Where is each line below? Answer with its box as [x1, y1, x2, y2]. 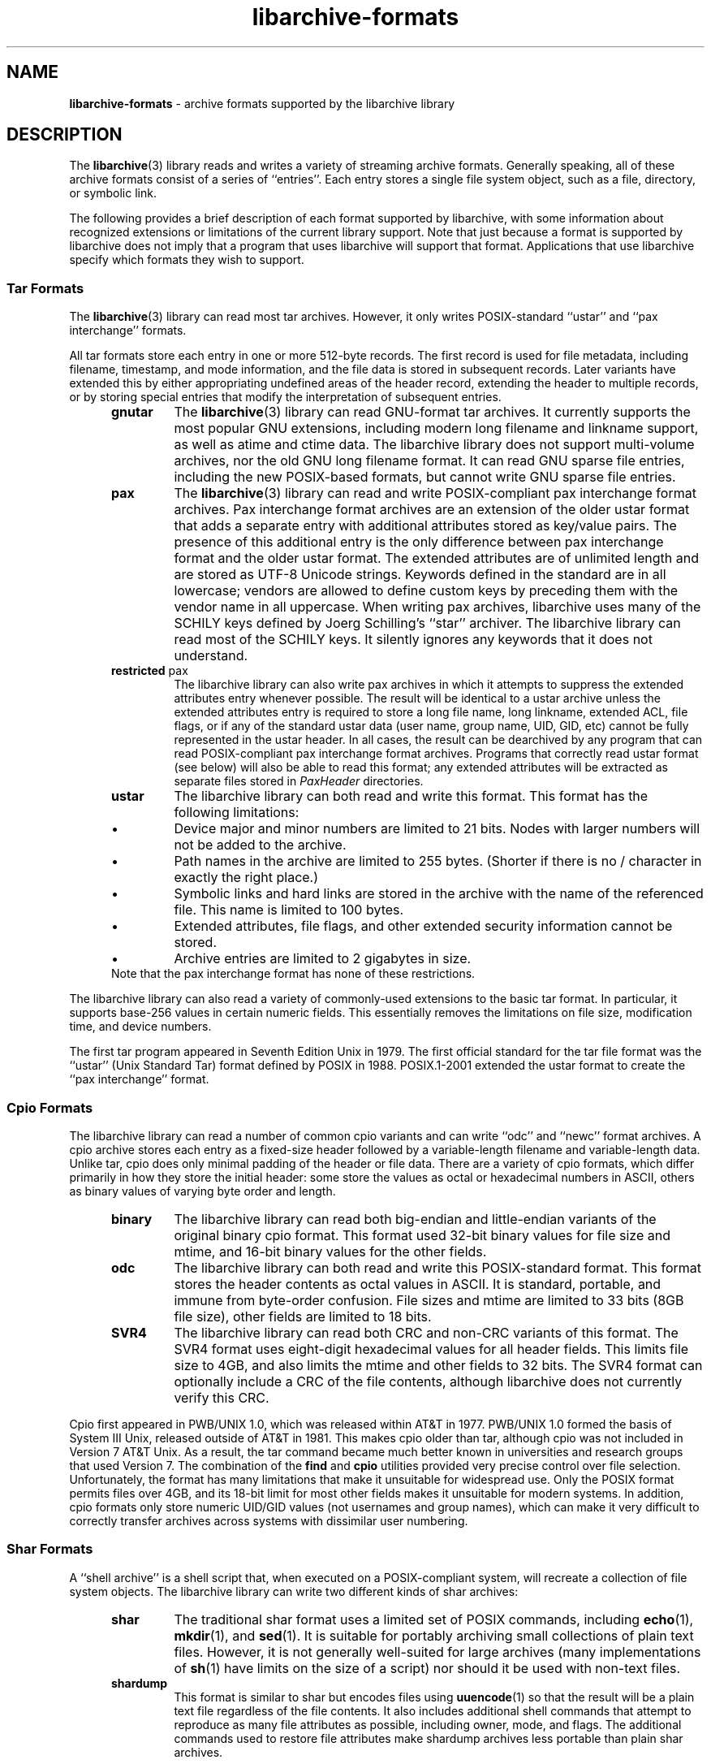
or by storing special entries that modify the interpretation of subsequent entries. [69, 390, 502, 404]
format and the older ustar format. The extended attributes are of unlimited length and [174, 550, 699, 567]
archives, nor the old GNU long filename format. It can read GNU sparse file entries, [174, 452, 685, 469]
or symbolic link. [69, 186, 157, 201]
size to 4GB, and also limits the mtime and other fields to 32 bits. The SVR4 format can [174, 1356, 703, 1373]
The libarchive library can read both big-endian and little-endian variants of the [174, 1210, 657, 1227]
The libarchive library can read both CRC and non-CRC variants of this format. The [174, 1324, 679, 1341]
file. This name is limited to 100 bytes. [174, 901, 404, 919]
